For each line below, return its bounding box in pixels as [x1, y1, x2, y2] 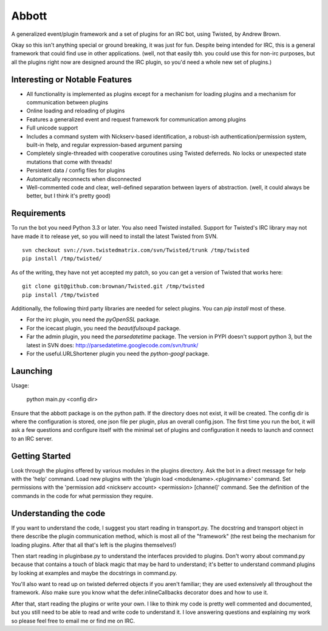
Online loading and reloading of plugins [26, 107, 125, 115]
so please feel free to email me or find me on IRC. [11, 617, 135, 624]
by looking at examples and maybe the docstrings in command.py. [11, 569, 177, 576]
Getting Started [11, 451, 71, 461]
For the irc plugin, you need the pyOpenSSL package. [26, 316, 160, 323]
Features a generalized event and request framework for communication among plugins [26, 115, 246, 123]
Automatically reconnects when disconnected [26, 175, 142, 182]
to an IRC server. [11, 435, 53, 442]
